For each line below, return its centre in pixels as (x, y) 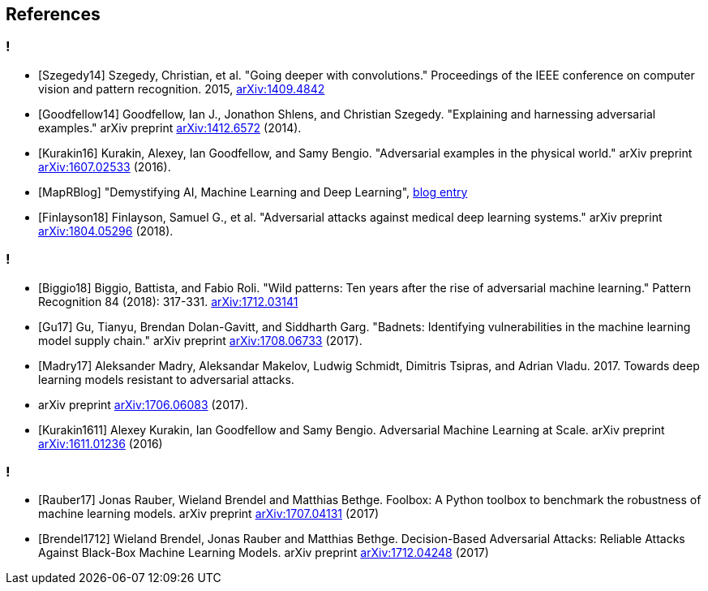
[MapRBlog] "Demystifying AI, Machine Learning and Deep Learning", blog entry (253, 192)
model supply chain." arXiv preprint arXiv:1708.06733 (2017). (200, 340)
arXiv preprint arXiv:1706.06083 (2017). (143, 404)
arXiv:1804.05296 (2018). (106, 231)
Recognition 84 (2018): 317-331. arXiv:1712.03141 (168, 301)
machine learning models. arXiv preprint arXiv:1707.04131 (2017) (209, 514)
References (53, 14)
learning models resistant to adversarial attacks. (166, 379)
